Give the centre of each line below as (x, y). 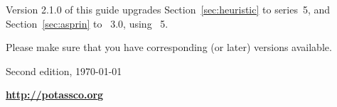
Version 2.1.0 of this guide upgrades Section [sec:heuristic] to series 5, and (168, 9)
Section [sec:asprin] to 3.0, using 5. (87, 23)
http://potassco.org (55, 95)
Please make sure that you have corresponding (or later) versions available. (169, 47)
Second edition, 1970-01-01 (64, 71)
